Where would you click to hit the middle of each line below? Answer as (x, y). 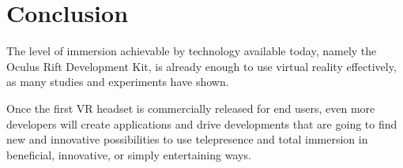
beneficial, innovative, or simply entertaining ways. (129, 154)
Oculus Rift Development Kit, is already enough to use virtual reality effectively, (201, 66)
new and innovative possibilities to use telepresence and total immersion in (187, 139)
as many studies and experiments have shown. (118, 82)
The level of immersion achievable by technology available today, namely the (192, 51)
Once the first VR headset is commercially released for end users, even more (191, 108)
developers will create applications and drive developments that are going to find (202, 123)
